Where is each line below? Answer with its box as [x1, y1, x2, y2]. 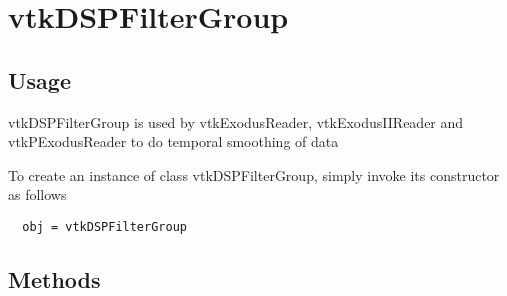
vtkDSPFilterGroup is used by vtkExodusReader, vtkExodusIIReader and [8, 111, 464, 132]
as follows [8, 184, 67, 205]
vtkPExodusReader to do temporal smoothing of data [8, 131, 339, 152]
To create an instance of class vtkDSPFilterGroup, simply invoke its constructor [8, 164, 500, 185]
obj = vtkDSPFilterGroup [22, 219, 187, 234]
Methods [8, 264, 101, 294]
